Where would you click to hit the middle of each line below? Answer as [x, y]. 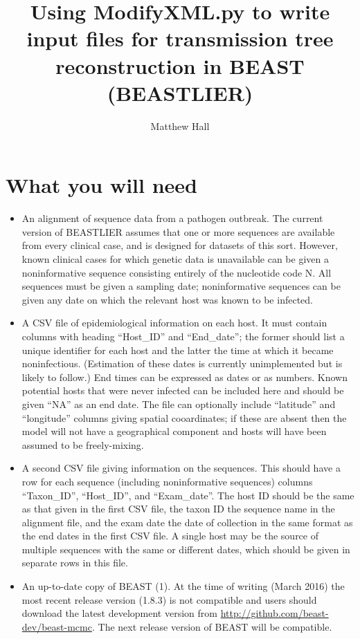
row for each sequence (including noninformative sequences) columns [167, 481]
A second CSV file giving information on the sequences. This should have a [181, 468]
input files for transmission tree [180, 38]
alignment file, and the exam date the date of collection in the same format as [187, 522]
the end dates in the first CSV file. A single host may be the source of [170, 536]
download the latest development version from [119, 613]
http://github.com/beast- [274, 613]
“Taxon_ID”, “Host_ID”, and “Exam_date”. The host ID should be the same [188, 495]
